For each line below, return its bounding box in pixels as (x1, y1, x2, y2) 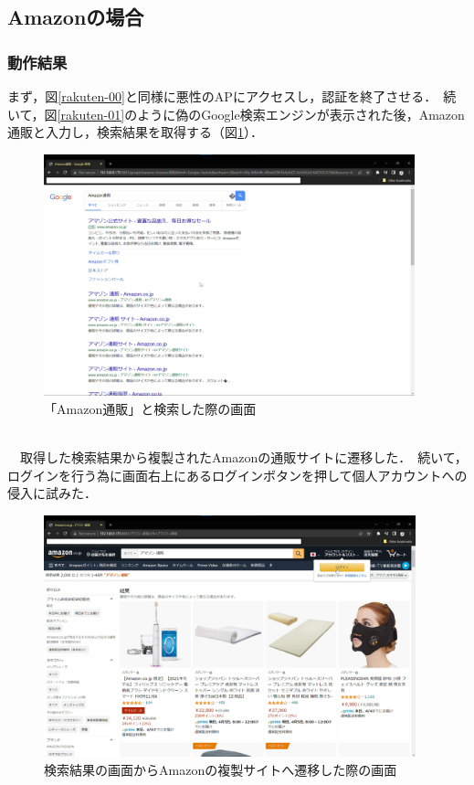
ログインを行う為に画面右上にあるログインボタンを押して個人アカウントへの (7, 465, 468, 484)
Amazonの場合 (7, 3, 144, 31)
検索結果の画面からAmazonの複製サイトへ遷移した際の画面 (44, 760, 397, 780)
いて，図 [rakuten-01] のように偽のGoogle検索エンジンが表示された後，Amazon (7, 104, 465, 123)
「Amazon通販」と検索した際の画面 (44, 398, 257, 418)
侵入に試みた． (7, 483, 97, 503)
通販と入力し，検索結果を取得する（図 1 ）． (7, 122, 263, 142)
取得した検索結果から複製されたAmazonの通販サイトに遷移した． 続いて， (19, 448, 468, 467)
